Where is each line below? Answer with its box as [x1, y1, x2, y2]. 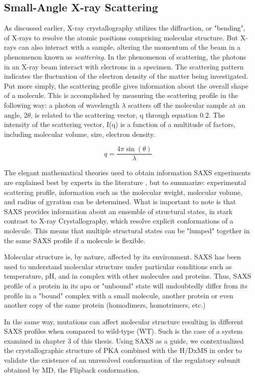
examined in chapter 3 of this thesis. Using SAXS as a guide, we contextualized [4, 335, 244, 346]
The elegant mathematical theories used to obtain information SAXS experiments [4, 167, 251, 178]
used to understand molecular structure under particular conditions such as [4, 261, 232, 271]
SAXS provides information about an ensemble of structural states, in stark [4, 206, 233, 216]
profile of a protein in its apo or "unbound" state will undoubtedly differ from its [4, 280, 248, 290]
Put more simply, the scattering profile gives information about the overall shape [4, 80, 249, 91]
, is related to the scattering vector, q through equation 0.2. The [31, 109, 225, 120]
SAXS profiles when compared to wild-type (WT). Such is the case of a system [4, 326, 243, 336]
